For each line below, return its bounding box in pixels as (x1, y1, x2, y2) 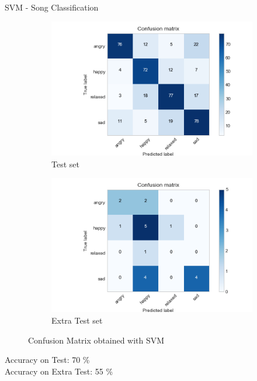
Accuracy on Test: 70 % (5, 353, 90, 366)
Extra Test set (51, 314, 103, 327)
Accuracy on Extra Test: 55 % (5, 365, 113, 377)
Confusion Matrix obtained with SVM (28, 334, 165, 346)
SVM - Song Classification (5, 1, 99, 13)
